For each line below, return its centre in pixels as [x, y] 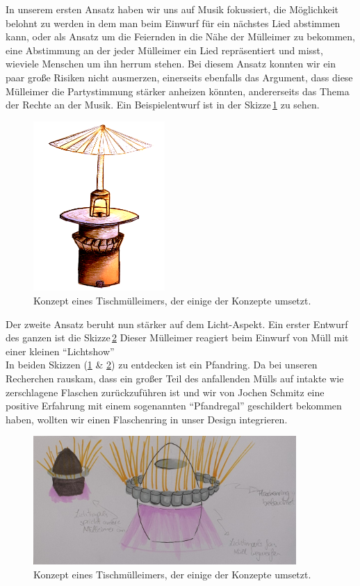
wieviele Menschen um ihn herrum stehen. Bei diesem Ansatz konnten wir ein [171, 64]
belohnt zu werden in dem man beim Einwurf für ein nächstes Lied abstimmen [173, 23]
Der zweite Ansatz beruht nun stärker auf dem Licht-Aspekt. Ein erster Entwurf [177, 324]
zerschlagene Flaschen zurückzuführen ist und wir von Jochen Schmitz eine [165, 392]
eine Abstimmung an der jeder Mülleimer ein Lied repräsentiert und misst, [164, 50]
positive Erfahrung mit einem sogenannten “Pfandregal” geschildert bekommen [174, 406]
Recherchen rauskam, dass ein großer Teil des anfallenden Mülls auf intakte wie [175, 379]
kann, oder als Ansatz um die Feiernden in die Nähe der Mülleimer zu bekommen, [180, 36]
